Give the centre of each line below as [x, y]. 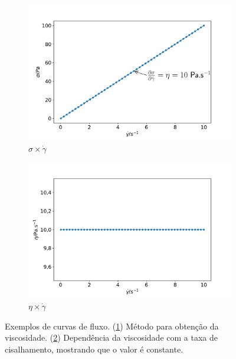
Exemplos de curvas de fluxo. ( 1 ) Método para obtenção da [112, 326]
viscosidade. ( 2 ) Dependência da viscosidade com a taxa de [111, 337]
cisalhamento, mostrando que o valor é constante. [94, 349]
